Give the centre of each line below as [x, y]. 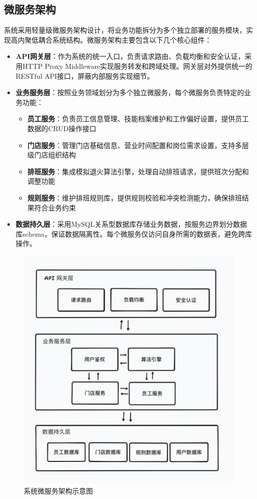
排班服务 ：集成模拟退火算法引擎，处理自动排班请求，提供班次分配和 [138, 171]
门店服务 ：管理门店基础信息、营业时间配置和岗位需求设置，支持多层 [138, 145]
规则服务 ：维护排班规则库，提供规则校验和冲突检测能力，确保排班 [135, 197]
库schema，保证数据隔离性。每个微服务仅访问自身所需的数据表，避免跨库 [134, 233]
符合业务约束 [55, 207]
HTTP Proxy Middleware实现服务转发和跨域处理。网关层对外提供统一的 [137, 66]
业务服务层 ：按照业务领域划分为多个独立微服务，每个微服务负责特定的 [130, 92]
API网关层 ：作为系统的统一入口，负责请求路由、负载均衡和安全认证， [130, 56]
